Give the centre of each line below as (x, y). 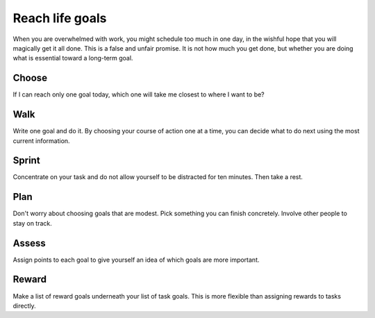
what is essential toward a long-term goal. (73, 58)
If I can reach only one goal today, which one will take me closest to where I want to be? (139, 94)
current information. (41, 141)
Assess (29, 243)
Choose (30, 78)
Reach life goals (60, 18)
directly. (24, 306)
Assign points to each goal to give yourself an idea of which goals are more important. (136, 260)
